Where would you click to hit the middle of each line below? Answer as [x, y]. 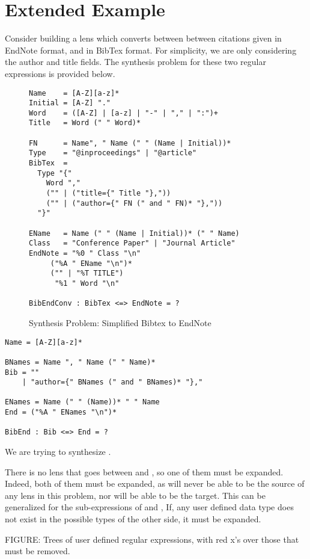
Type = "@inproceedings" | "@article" [113, 153]
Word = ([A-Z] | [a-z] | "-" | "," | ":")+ [123, 113]
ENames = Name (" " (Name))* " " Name [82, 402]
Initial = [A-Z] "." [70, 103]
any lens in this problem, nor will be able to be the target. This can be [135, 495]
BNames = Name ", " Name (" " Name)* [80, 362]
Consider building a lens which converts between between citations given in [143, 38]
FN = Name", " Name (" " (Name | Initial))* [130, 143]
